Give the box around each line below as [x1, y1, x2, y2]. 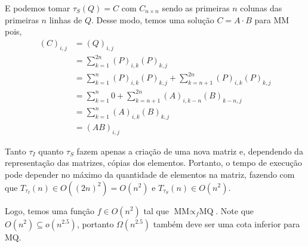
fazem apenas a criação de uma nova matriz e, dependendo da [76, 144, 303, 157]
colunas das [240, 2, 282, 14]
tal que [143, 204, 169, 217]
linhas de [49, 13, 82, 26]
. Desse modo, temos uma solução [91, 13, 214, 26]
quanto [38, 144, 64, 157]
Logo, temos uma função [5, 204, 94, 217]
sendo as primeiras [162, 2, 230, 14]
